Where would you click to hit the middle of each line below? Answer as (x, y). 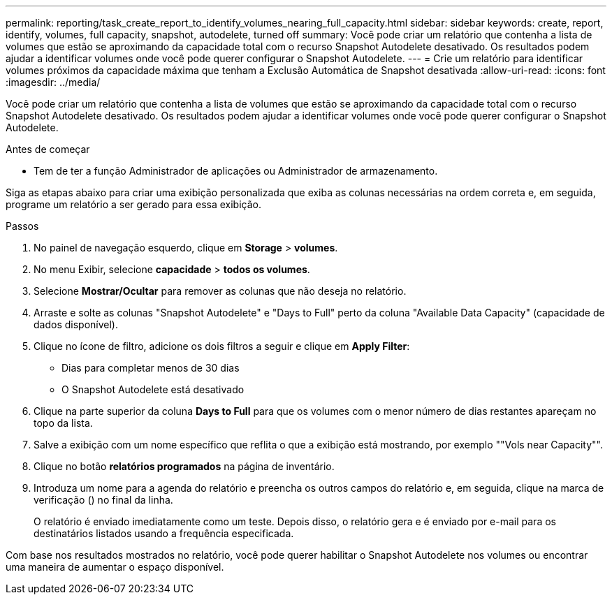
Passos (22, 226)
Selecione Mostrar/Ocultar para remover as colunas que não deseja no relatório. (220, 291)
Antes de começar (48, 149)
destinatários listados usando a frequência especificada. (164, 533)
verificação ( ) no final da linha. (103, 500)
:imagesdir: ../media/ (53, 82)
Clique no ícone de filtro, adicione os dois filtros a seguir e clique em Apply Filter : (222, 346)
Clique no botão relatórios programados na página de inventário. (184, 466)
